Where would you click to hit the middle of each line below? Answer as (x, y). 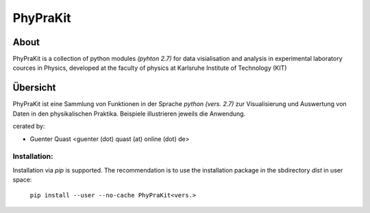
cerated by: (29, 126)
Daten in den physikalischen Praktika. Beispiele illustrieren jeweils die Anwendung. (129, 114)
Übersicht (34, 88)
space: (22, 180)
